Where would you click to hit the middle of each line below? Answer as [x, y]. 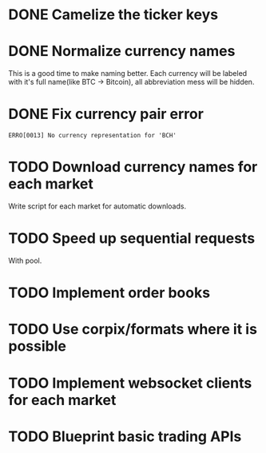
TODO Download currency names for [133, 167]
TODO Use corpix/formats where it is [133, 330]
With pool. [25, 260]
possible [37, 346]
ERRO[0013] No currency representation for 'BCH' [93, 136]
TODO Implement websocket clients [130, 383]
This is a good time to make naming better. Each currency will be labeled [128, 74]
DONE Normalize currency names [122, 52]
